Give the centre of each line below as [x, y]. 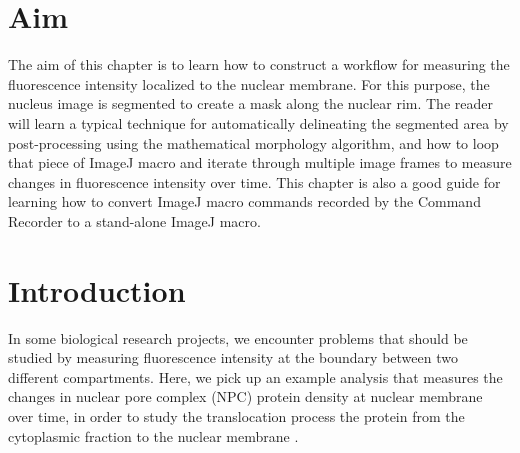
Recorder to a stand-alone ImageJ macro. [134, 220]
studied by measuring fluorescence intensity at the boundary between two [233, 357]
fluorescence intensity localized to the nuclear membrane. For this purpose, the [249, 83]
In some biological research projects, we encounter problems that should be [238, 337]
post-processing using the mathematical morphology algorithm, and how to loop [253, 142]
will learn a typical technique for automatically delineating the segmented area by [258, 122]
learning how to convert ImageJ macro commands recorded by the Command [244, 201]
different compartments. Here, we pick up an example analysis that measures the [255, 376]
